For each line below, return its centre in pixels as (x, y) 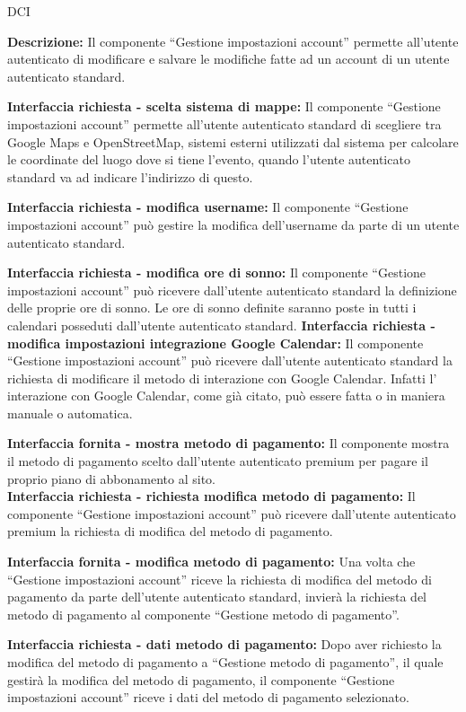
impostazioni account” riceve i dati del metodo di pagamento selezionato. (208, 697)
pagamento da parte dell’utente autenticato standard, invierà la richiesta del (217, 597)
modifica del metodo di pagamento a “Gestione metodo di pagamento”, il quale (225, 662)
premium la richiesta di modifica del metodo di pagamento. (170, 531)
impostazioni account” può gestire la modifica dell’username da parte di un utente (233, 224)
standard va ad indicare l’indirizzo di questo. (130, 176)
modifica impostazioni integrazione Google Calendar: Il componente (215, 343)
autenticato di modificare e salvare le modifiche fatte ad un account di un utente (229, 59)
